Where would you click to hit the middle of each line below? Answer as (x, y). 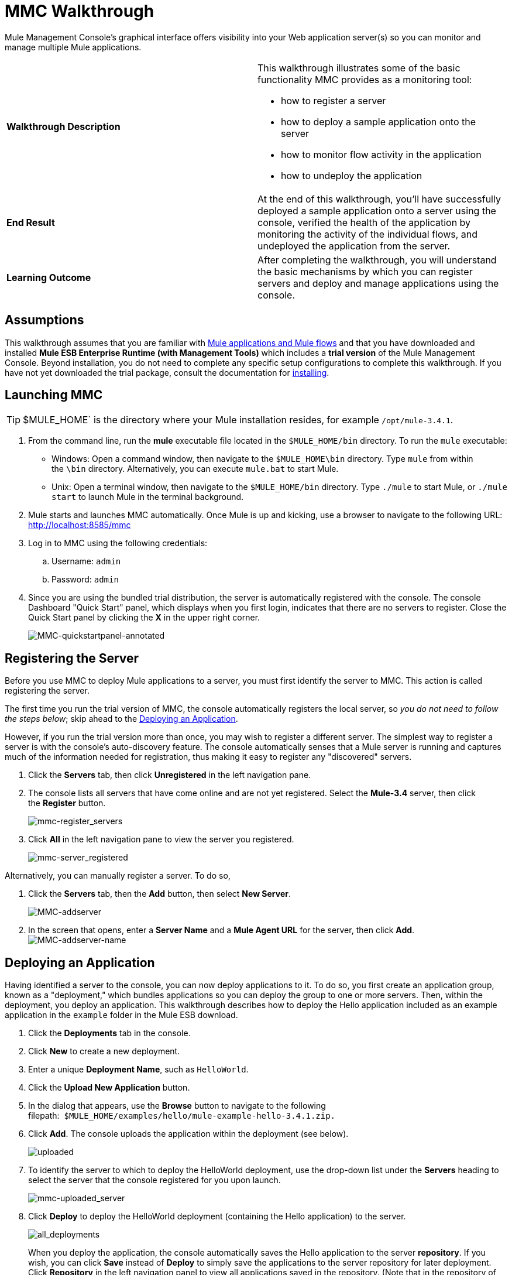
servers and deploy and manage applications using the (378, 283)
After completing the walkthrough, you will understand (377, 260)
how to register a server (334, 100)
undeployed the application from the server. (354, 246)
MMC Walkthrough (80, 11)
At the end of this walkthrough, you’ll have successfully (379, 199)
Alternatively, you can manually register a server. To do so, (118, 876)
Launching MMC (54, 395)
